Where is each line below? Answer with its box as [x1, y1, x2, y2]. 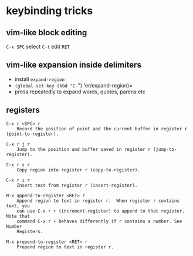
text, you [6, 203, 31, 209]
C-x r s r [6, 161, 31, 168]
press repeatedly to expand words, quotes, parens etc [14, 88, 146, 95]
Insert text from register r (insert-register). [16, 182, 138, 188]
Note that [6, 213, 31, 219]
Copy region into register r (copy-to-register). [16, 167, 141, 173]
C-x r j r [6, 141, 31, 147]
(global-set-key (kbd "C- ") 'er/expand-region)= [14, 82, 133, 89]
